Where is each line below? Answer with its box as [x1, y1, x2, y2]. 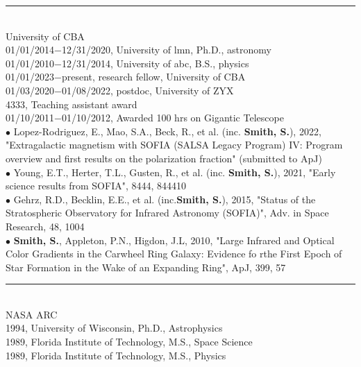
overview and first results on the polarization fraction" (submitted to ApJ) [6, 151, 322, 165]
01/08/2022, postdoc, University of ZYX [61, 83, 234, 97]
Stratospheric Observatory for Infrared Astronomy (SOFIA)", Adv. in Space [6, 205, 329, 220]
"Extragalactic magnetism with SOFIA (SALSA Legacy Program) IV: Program [6, 137, 343, 152]
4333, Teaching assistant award [6, 96, 137, 111]
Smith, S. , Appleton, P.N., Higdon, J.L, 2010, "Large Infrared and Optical [13, 232, 335, 247]
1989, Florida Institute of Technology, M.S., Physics [6, 348, 226, 362]
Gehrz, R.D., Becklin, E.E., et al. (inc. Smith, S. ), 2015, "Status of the [13, 191, 316, 206]
